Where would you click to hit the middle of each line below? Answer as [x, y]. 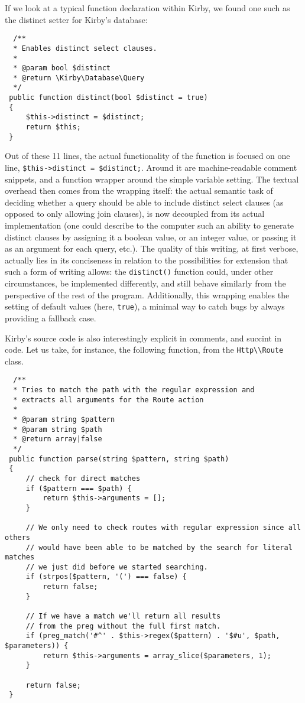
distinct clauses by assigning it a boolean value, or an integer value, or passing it [151, 237]
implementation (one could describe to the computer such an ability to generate [150, 225]
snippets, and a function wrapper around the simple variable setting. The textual [152, 179]
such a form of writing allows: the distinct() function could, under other [139, 271]
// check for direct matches [83, 478]
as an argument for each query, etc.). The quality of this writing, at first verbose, [152, 248]
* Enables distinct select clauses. [85, 48]
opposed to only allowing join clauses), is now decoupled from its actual [135, 214]
